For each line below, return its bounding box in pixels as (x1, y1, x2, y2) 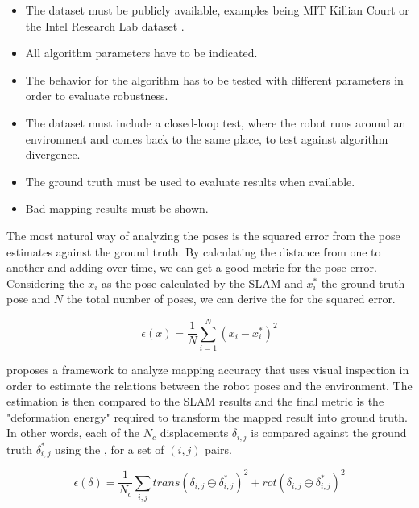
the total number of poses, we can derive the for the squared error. (66, 290, 396, 307)
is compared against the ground (251, 424, 407, 441)
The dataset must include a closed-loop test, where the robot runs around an (25, 114, 406, 131)
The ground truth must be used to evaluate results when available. (25, 173, 355, 189)
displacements (160, 424, 229, 441)
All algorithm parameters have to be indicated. (25, 44, 258, 61)
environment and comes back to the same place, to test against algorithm (25, 130, 388, 147)
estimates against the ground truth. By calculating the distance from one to (6, 243, 381, 260)
